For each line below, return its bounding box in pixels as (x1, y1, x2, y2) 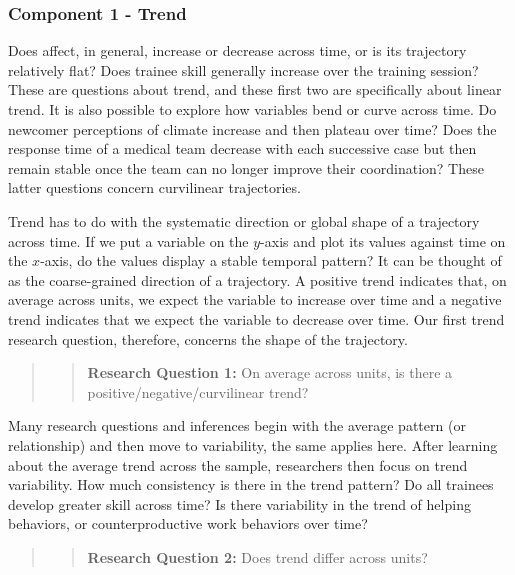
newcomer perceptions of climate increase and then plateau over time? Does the (8, 118, 497, 139)
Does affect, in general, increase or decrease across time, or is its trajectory (8, 40, 467, 61)
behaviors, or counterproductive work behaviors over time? (8, 513, 368, 534)
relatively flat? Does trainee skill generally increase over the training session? (8, 59, 479, 80)
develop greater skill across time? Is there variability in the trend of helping (8, 493, 471, 514)
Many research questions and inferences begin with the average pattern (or (8, 415, 466, 436)
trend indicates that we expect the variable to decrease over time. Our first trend (8, 308, 505, 329)
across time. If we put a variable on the (8, 230, 249, 251)
